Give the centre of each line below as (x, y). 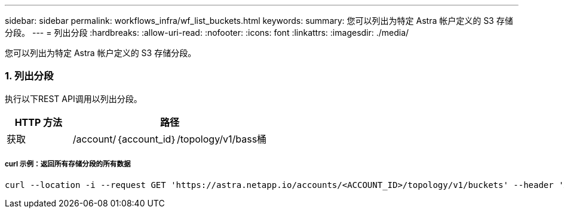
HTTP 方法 (39, 122)
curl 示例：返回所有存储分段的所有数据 (68, 164)
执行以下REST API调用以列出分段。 (73, 98)
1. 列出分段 (29, 76)
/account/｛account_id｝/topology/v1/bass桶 (170, 139)
